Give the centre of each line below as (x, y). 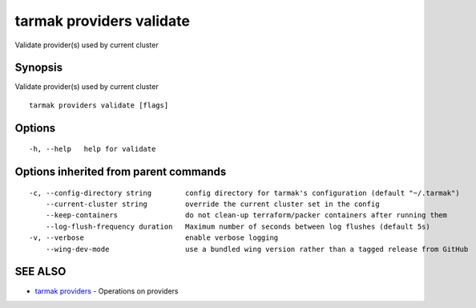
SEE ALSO (40, 272)
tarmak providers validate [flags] (99, 105)
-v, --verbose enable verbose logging (154, 238)
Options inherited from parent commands (121, 172)
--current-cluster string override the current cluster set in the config (212, 204)
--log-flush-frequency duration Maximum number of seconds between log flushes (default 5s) (238, 226)
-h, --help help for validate (93, 149)
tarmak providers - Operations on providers (107, 291)
